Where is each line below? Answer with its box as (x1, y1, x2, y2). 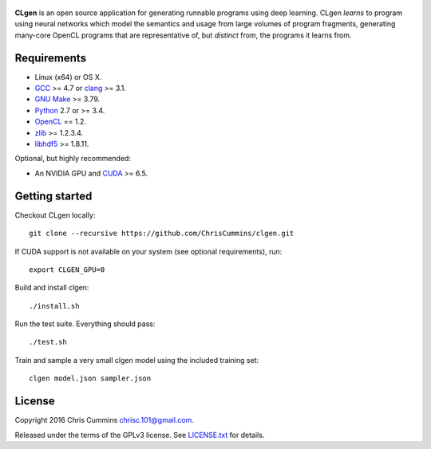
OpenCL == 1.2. (34, 116, 87, 127)
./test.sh (29, 337, 67, 347)
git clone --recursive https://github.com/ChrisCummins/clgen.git (29, 229, 295, 238)
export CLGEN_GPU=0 (29, 265, 105, 274)
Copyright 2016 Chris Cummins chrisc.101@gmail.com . (14, 416, 195, 425)
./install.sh (29, 301, 80, 310)
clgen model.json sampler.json (29, 374, 152, 383)
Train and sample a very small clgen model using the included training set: (14, 355, 259, 364)
